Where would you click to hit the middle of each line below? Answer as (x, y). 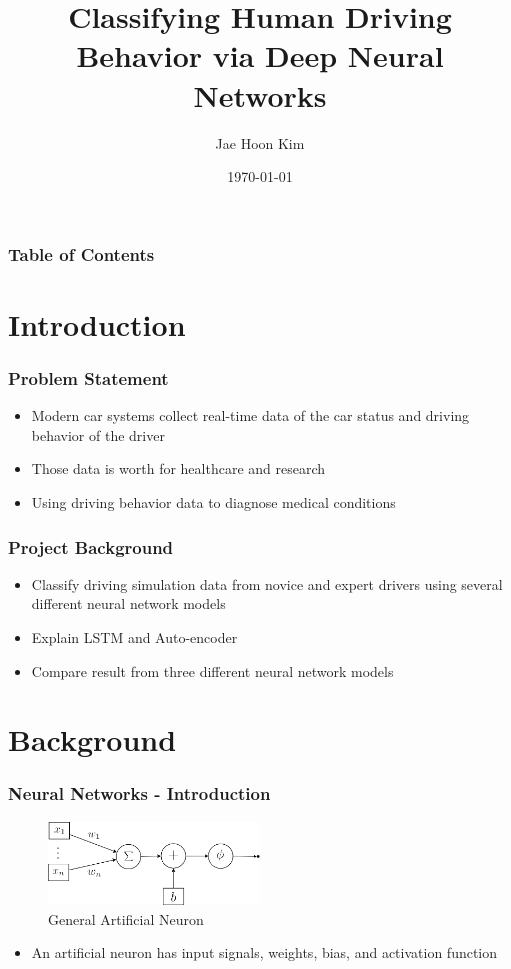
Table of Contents (81, 253)
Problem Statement (88, 377)
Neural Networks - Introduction (139, 793)
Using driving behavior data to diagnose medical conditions (213, 501)
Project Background (91, 546)
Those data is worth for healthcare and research (178, 468)
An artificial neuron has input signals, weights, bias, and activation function (264, 952)
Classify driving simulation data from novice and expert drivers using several (267, 583)
